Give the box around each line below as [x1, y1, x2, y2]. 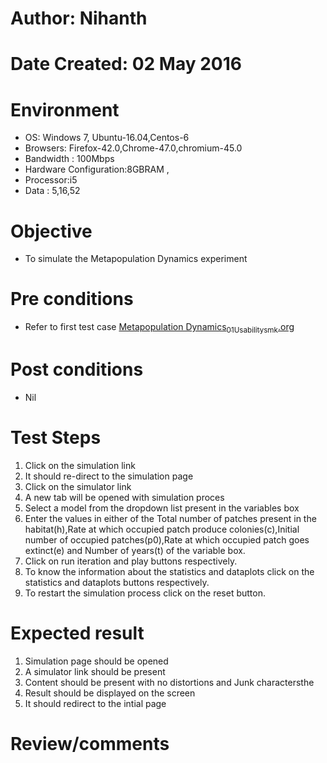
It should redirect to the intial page [24, 697, 167, 709]
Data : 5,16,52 [24, 185, 81, 197]
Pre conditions [10, 288, 134, 311]
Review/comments [10, 732, 170, 755]
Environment [10, 98, 120, 121]
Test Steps [10, 427, 102, 449]
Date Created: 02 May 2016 [10, 53, 242, 76]
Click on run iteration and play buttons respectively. [24, 555, 238, 567]
